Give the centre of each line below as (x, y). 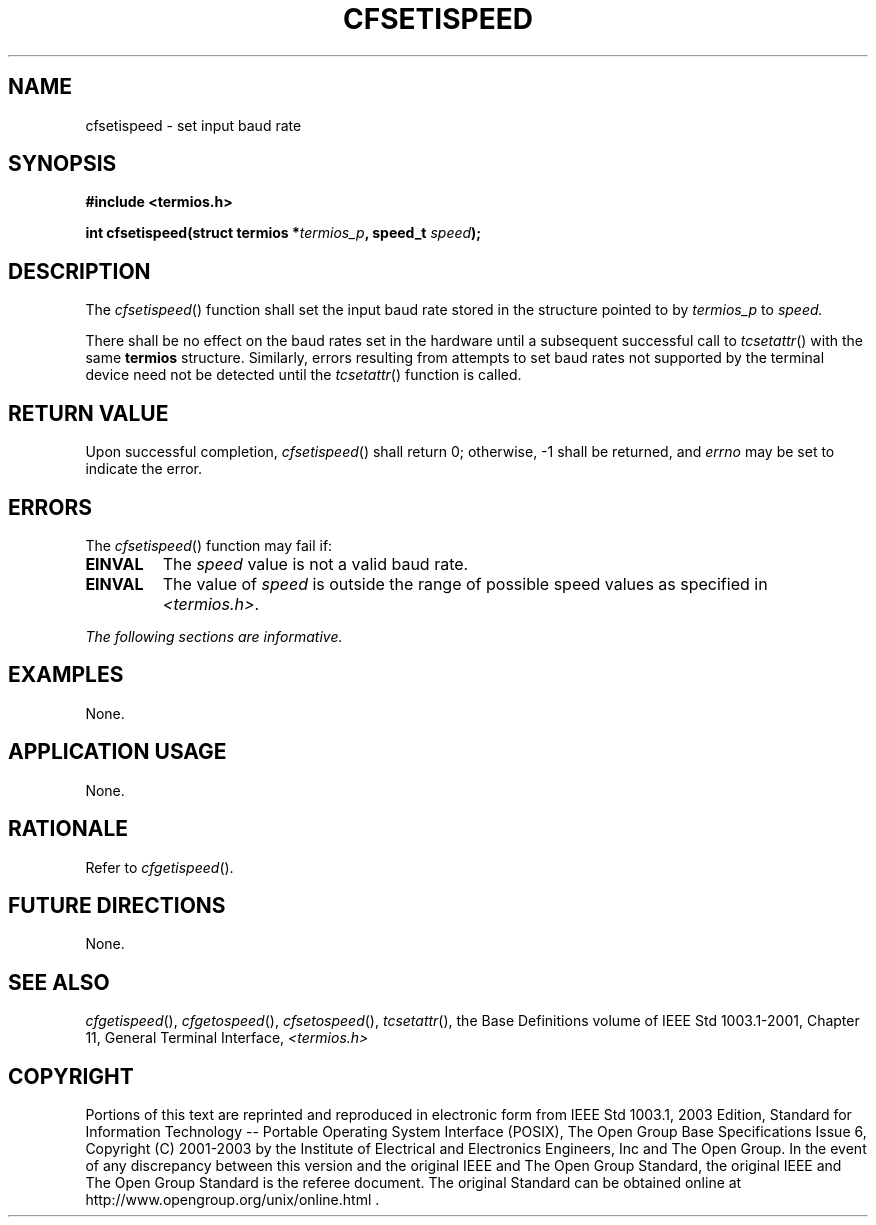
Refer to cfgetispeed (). (159, 867)
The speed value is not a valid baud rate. (315, 563)
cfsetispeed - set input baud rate (193, 125)
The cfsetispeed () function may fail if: (209, 545)
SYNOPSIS (62, 164)
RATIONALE (68, 829)
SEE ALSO (59, 982)
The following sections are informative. (214, 636)
